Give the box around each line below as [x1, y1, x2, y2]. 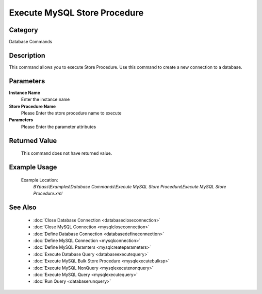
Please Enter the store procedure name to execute [21, 110, 122, 116]
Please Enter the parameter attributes [21, 124, 97, 129]
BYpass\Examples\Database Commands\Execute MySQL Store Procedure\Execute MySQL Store [33, 184, 227, 190]
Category [9, 26, 38, 34]
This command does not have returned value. [21, 150, 112, 156]
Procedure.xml [33, 190, 63, 197]
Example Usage [9, 163, 57, 171]
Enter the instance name [21, 96, 70, 102]
